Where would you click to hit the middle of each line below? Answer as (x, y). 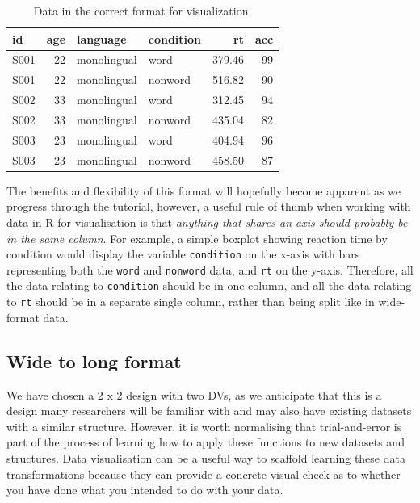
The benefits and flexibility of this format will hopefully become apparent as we (204, 190)
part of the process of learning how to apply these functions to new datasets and (206, 442)
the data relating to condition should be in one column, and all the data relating (209, 285)
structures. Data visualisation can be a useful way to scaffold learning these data (206, 457)
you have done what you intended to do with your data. (145, 490)
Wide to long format (94, 360)
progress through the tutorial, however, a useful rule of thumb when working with (209, 206)
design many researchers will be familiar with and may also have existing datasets (209, 411)
